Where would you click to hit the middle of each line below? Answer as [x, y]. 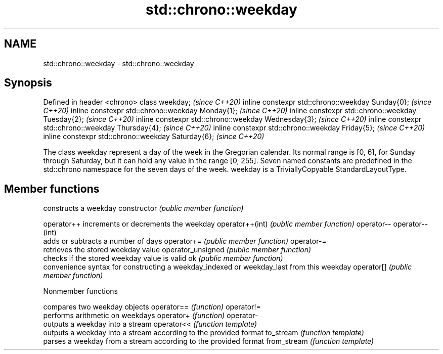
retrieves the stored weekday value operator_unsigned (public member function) [177, 250]
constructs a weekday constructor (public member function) [143, 208]
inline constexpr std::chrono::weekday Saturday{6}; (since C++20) [154, 137]
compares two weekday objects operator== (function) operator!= [152, 307]
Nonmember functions [80, 291]
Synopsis [28, 83]
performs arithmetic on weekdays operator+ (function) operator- [151, 316]
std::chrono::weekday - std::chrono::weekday [119, 63]
